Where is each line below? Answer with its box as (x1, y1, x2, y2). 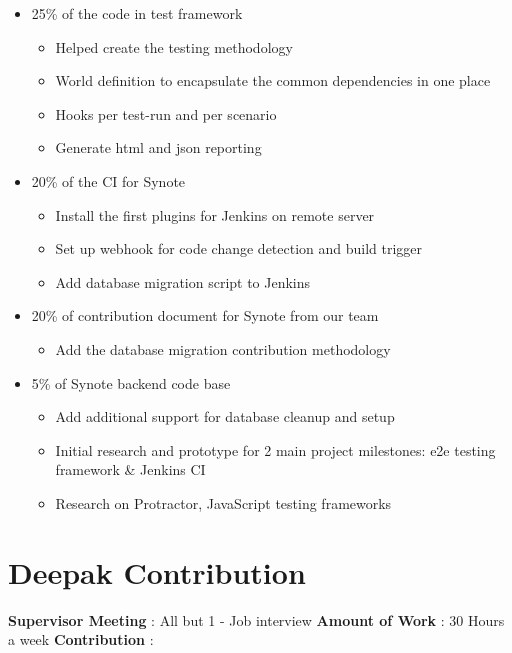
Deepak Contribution (8, 551, 306, 592)
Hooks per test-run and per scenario (55, 103, 277, 124)
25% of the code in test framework (31, 3, 243, 23)
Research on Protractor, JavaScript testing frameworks (55, 492, 392, 513)
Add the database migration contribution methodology (55, 338, 391, 359)
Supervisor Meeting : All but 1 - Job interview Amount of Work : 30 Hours (8, 609, 505, 630)
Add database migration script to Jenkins (55, 271, 311, 292)
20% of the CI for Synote (31, 170, 186, 191)
